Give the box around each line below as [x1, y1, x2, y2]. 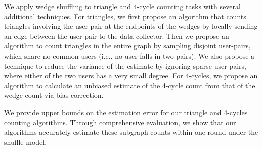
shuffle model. [4, 136, 47, 147]
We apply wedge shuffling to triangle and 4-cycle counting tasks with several [4, 1, 241, 11]
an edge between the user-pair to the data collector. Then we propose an [4, 30, 229, 41]
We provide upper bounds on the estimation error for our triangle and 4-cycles [4, 107, 248, 117]
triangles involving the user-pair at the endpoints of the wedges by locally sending [4, 21, 258, 31]
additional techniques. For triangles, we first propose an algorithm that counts [4, 11, 246, 21]
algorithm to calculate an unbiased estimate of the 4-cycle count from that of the [4, 80, 255, 90]
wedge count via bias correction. [4, 90, 104, 101]
